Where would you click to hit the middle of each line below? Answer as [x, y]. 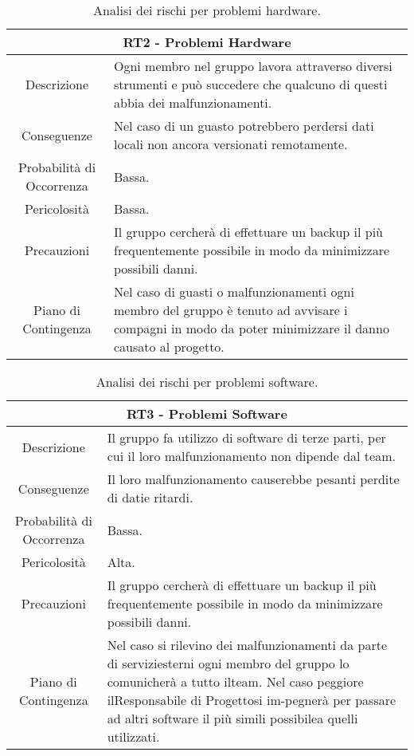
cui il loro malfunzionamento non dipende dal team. [251, 456]
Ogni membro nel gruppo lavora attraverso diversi [253, 66]
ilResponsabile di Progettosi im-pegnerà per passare [252, 700]
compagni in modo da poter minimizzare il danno [252, 328]
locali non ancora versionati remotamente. [231, 144]
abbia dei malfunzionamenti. [193, 102]
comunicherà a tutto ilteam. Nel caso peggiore [235, 681]
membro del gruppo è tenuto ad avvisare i [231, 310]
